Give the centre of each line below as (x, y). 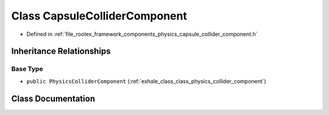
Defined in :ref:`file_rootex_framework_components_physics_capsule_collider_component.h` (142, 34)
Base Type (27, 69)
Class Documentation (53, 98)
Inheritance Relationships (61, 51)
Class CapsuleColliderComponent (99, 16)
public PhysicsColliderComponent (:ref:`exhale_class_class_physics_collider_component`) (146, 81)
